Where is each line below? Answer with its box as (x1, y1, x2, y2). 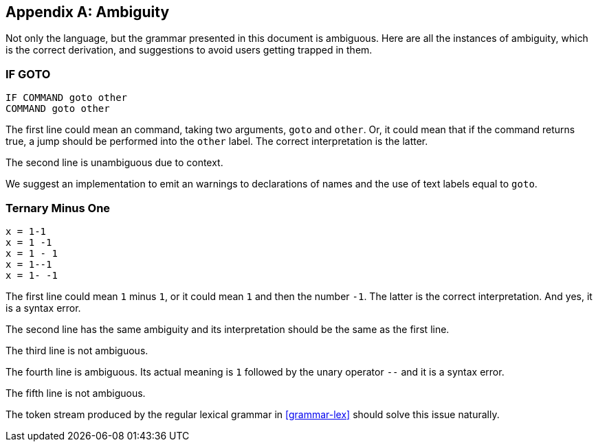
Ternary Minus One (5, 200, 111, 215)
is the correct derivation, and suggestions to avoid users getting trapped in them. (5, 44, 373, 56)
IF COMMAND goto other (5, 92, 128, 104)
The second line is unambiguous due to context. (5, 157, 223, 169)
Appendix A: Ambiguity (5, 3, 170, 21)
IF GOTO (5, 67, 51, 81)
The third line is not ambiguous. (5, 344, 148, 356)
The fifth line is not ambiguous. (5, 387, 146, 399)
